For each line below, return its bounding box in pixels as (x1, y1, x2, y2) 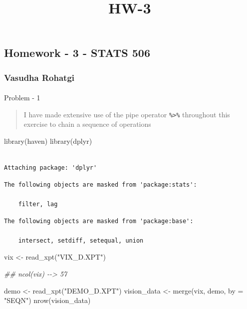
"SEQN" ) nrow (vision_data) (4, 295, 91, 306)
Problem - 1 (4, 92, 40, 103)
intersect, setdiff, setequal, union (18, 237, 144, 244)
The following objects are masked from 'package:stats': (4, 181, 197, 188)
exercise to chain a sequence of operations (23, 119, 151, 129)
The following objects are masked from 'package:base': (4, 217, 194, 225)
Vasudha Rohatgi (4, 71, 75, 83)
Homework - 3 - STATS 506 (4, 45, 150, 60)
